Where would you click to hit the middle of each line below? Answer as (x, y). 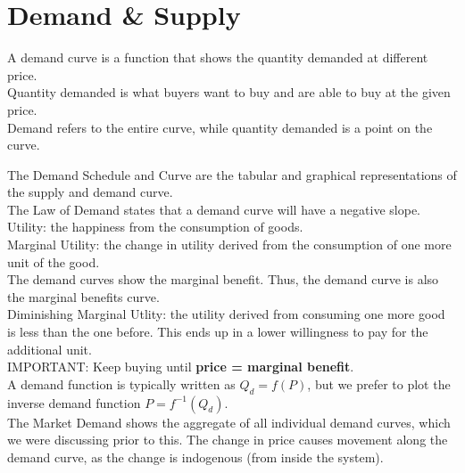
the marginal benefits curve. (83, 296)
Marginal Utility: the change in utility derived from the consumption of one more (229, 245)
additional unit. (50, 349)
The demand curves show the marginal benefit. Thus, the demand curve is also (223, 279)
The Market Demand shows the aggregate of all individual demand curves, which (229, 422)
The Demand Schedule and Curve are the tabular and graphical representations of (232, 174)
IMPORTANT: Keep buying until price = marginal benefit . (181, 367)
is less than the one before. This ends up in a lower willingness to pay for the (218, 332)
